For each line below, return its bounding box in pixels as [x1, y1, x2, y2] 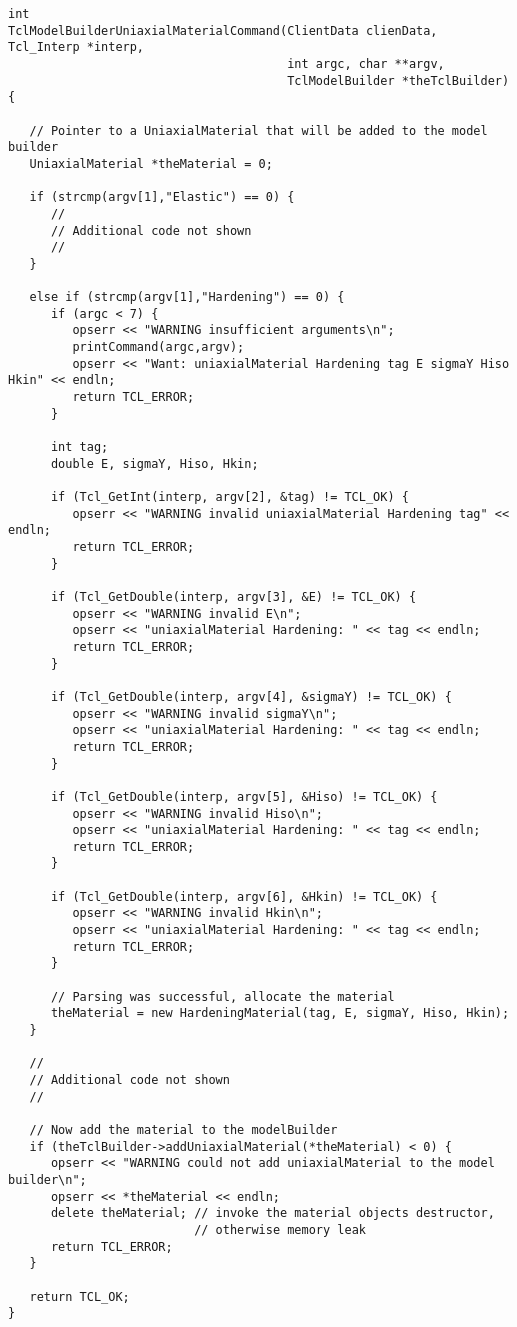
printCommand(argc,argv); [72, 340, 245, 355]
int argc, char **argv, [287, 56, 445, 71]
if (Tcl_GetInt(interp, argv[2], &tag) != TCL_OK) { [50, 490, 409, 505]
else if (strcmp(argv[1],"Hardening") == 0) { [29, 290, 345, 305]
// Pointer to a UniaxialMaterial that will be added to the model [29, 123, 488, 138]
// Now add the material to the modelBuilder [29, 1122, 338, 1137]
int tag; [50, 440, 109, 455]
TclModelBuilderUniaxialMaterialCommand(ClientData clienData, [8, 23, 438, 38]
